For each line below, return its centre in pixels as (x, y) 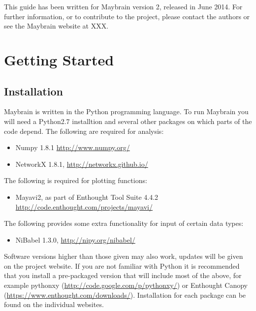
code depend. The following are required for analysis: (84, 131)
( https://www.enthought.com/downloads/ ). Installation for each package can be (125, 295)
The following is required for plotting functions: (76, 180)
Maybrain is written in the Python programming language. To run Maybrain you (126, 111)
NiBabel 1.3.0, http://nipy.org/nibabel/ (75, 239)
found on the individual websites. (54, 304)
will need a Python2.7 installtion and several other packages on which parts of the (128, 121)
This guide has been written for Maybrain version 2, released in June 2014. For (123, 6)
